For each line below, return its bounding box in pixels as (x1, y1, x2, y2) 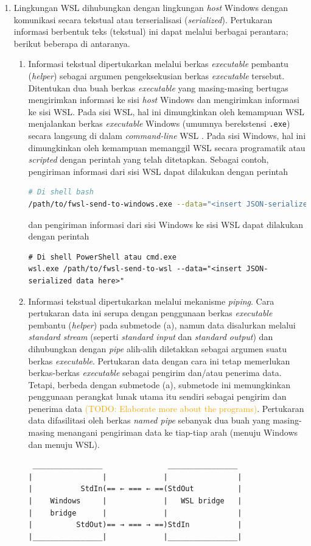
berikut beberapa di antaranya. (13, 37, 130, 49)
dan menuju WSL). (28, 438, 100, 450)
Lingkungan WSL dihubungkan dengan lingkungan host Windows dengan (13, 1, 288, 13)
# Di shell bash (28, 188, 94, 197)
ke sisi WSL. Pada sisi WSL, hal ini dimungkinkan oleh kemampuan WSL (28, 105, 304, 118)
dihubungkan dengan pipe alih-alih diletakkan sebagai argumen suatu (28, 342, 287, 355)
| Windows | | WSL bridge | (28, 497, 242, 506)
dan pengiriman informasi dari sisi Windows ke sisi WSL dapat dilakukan (28, 218, 304, 230)
